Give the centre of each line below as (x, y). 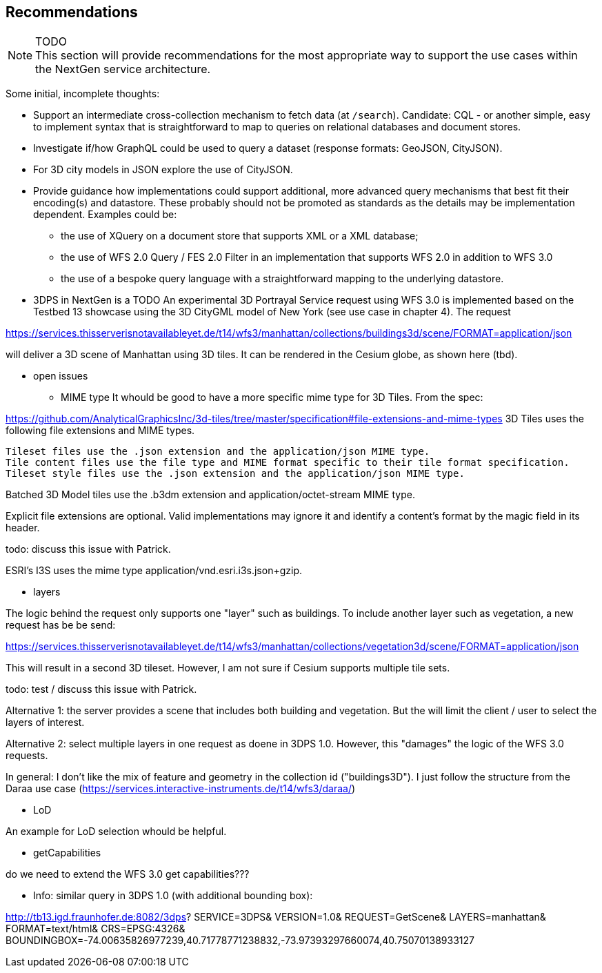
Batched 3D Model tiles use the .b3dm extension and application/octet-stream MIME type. (210, 495)
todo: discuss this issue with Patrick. (88, 549)
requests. (27, 756)
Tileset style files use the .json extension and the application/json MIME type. (235, 474)
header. (23, 528)
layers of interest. (45, 723)
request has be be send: (61, 625)
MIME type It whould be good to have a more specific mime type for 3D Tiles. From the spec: (272, 397)
